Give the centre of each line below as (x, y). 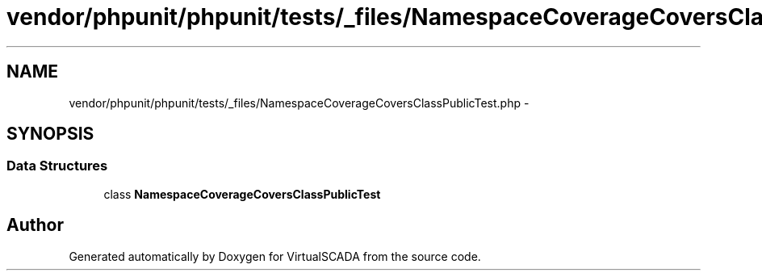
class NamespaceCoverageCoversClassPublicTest (242, 194)
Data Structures (57, 166)
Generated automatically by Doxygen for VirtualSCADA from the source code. (275, 256)
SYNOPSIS (50, 134)
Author (35, 225)
